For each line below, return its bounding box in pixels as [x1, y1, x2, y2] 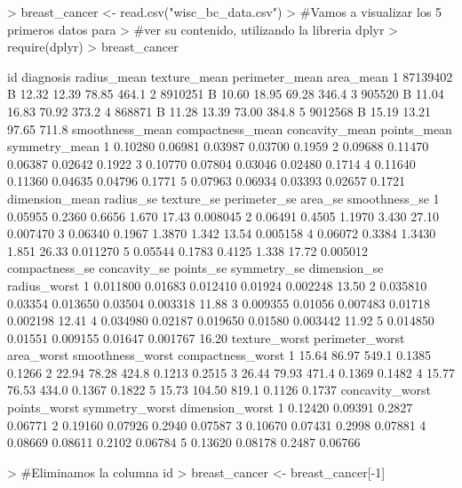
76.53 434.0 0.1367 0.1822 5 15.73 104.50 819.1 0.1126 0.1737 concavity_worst [7, 380, 431, 399]
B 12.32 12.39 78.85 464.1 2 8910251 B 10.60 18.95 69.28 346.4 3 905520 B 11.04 [7, 84, 444, 103]
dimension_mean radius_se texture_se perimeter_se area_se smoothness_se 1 [7, 188, 440, 207]
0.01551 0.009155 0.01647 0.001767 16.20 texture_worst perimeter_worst [7, 328, 405, 347]
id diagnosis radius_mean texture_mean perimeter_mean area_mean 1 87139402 [7, 67, 453, 85]
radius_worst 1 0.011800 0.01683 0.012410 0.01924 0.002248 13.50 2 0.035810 [7, 276, 427, 294]
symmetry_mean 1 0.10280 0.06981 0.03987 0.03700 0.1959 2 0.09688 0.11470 [7, 137, 429, 156]
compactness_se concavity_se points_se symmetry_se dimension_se [7, 259, 384, 277]
